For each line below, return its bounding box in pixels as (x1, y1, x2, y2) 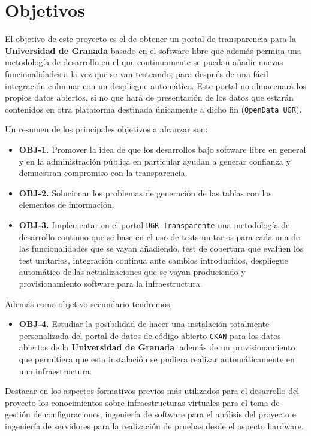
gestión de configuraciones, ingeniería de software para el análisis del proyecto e (5, 408, 296, 420)
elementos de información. (19, 198, 114, 211)
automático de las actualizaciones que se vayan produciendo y (19, 265, 246, 278)
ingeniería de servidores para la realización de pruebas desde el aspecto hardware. (5, 419, 304, 432)
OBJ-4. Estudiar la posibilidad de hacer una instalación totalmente (19, 317, 270, 330)
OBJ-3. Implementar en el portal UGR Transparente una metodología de (19, 218, 290, 231)
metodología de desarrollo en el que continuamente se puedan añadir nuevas (5, 56, 283, 68)
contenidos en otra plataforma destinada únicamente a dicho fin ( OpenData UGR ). (5, 102, 302, 115)
